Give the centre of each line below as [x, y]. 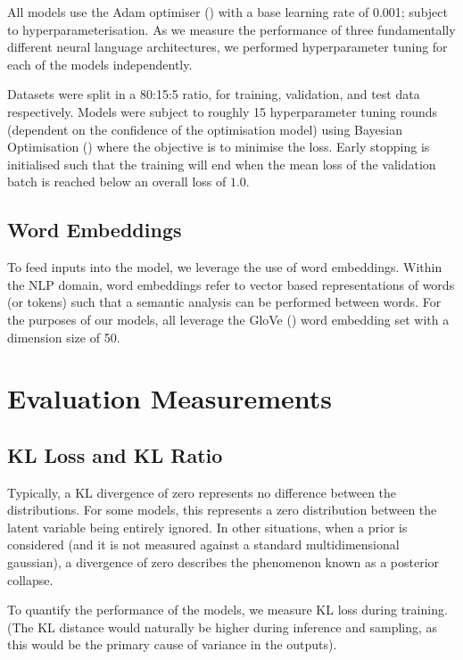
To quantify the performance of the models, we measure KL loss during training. [227, 610]
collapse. [30, 579]
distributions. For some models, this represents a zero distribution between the [222, 510]
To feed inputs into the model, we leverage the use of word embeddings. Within [225, 267]
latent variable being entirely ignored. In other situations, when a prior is [207, 527]
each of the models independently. [100, 64]
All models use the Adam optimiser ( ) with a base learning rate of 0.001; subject [227, 12]
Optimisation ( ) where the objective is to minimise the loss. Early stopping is [219, 147]
